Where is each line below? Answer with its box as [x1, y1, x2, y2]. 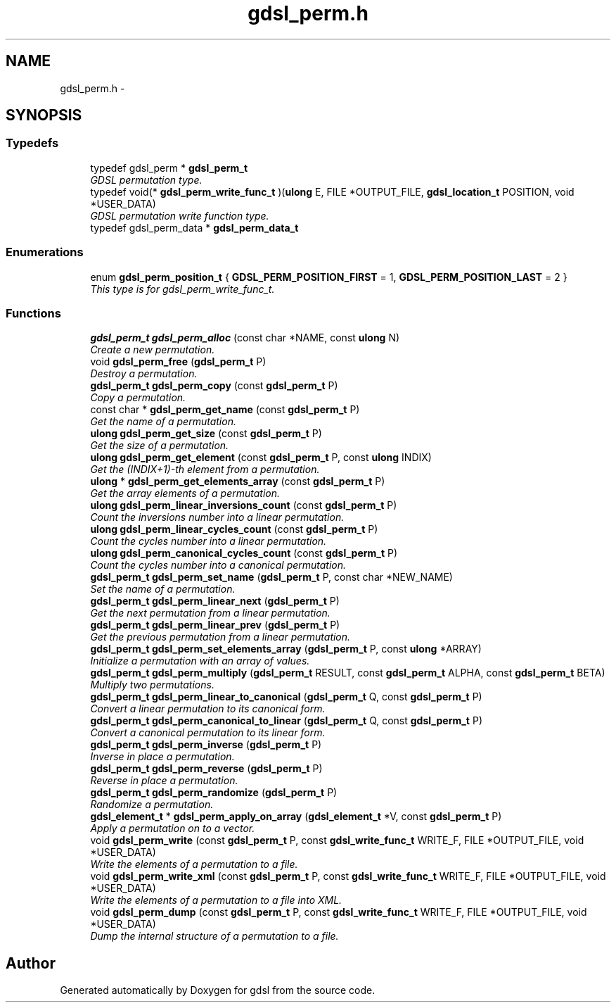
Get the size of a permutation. [90, 439, 229, 452]
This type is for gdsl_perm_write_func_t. [90, 282, 275, 295]
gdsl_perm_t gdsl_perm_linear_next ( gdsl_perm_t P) [90, 595, 340, 607]
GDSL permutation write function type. [90, 209, 269, 222]
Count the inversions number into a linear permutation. [90, 511, 345, 524]
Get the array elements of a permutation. [90, 487, 281, 500]
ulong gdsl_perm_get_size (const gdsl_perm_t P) [90, 427, 322, 440]
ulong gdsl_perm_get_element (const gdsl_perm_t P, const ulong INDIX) [90, 451, 432, 464]
